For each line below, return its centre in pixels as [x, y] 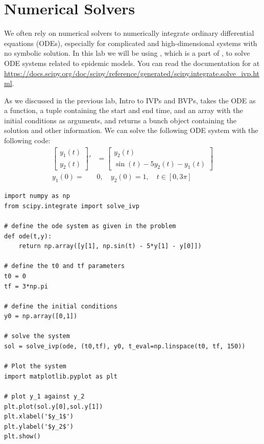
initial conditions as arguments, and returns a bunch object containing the [121, 120]
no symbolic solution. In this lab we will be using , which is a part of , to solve [127, 53]
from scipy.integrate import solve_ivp [72, 206]
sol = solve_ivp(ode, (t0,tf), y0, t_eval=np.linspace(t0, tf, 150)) [125, 347]
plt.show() [22, 437]
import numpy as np [37, 196]
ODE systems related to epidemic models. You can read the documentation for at [132, 63]
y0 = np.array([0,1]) [41, 316]
